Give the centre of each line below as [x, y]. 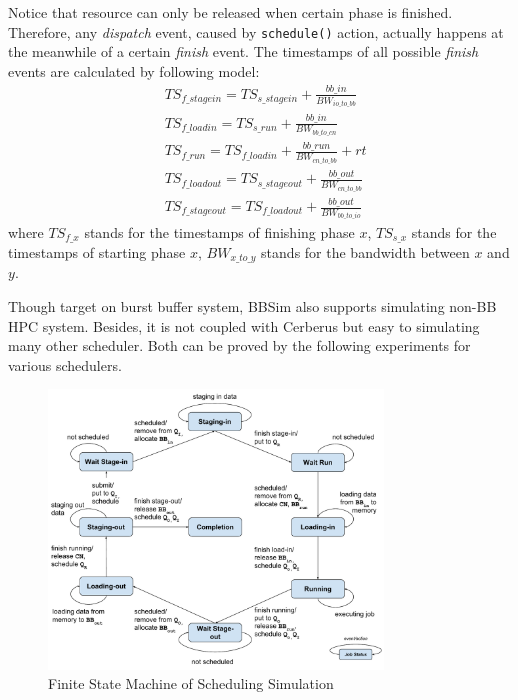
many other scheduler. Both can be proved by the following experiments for [239, 345]
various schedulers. [65, 364]
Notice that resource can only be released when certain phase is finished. [230, 12]
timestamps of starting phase [97, 251]
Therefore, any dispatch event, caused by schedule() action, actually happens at [256, 31]
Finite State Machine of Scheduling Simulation [191, 683]
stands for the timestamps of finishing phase [219, 231]
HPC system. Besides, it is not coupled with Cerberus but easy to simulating [244, 325]
